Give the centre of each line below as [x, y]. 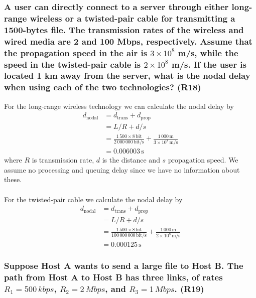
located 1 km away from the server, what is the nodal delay [127, 76]
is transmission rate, [63, 160]
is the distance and [131, 160]
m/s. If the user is [209, 64]
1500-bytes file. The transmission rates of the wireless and [124, 29]
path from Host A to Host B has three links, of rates [113, 277]
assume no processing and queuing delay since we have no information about [122, 169]
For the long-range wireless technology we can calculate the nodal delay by [119, 106]
